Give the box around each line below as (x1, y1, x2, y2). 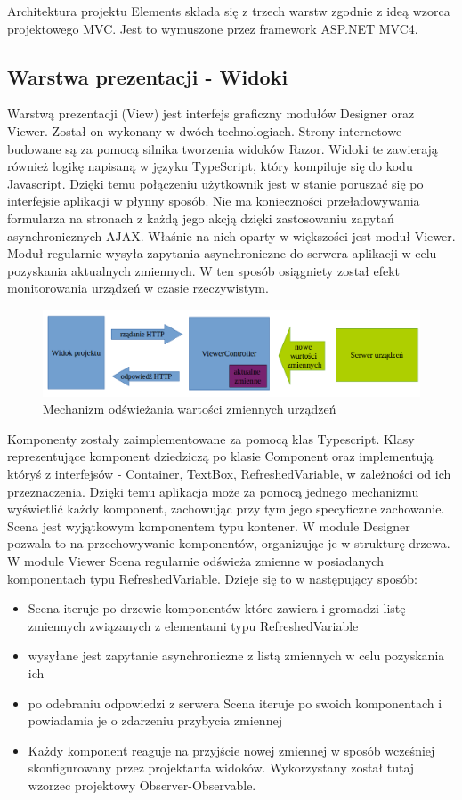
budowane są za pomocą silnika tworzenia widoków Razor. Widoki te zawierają (7, 139, 438, 158)
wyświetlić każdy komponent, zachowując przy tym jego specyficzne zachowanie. (7, 499, 445, 518)
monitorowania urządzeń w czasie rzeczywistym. (7, 279, 269, 297)
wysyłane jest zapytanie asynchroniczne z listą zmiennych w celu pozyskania (28, 646, 445, 665)
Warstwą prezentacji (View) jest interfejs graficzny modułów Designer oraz (7, 104, 415, 123)
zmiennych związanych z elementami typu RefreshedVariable (28, 616, 359, 634)
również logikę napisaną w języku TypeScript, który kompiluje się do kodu (7, 157, 413, 175)
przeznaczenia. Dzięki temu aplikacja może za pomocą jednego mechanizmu (7, 481, 419, 500)
